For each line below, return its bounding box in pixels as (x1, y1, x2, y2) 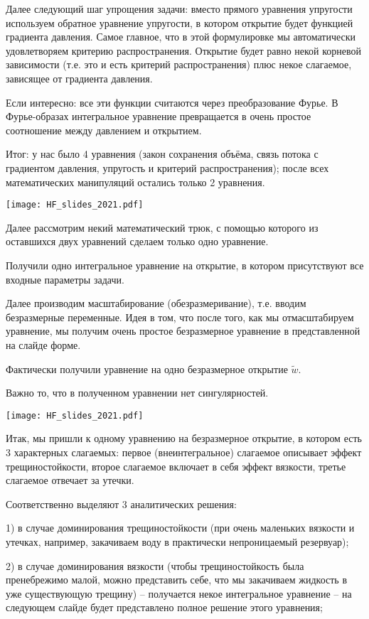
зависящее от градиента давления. (6, 70, 153, 85)
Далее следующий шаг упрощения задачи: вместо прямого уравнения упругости (6, 1, 353, 16)
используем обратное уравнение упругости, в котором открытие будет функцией (6, 15, 353, 30)
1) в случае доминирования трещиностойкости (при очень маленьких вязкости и (6, 520, 355, 535)
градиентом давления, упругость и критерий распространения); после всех (6, 160, 329, 175)
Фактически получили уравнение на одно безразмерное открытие (6, 361, 288, 376)
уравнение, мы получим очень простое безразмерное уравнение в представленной (6, 323, 360, 338)
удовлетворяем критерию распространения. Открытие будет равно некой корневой (6, 43, 362, 58)
